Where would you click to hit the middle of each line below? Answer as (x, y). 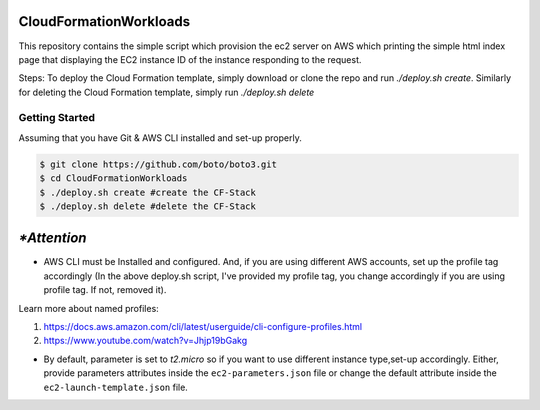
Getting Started (56, 118)
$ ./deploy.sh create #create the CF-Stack (148, 192)
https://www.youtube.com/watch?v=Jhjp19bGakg (145, 341)
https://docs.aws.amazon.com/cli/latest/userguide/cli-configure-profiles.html (203, 327)
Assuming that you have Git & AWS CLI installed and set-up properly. (160, 137)
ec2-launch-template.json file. (116, 387)
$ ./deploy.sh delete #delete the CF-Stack (148, 206)
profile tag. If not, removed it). (105, 290)
